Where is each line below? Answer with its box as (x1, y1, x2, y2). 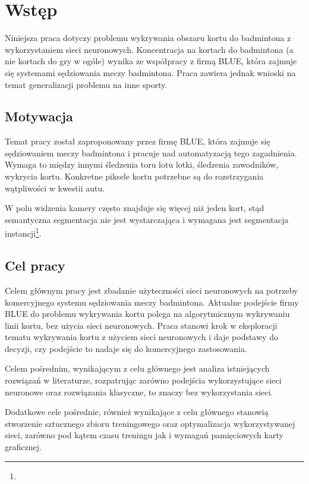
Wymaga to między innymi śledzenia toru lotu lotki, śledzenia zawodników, (5, 158, 279, 171)
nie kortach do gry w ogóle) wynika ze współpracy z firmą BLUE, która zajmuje (5, 55, 297, 67)
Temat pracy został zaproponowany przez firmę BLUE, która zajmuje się (5, 135, 270, 147)
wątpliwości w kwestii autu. (5, 181, 105, 194)
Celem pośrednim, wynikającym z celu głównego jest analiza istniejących (5, 362, 270, 375)
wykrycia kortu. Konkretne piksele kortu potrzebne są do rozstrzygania (5, 170, 264, 183)
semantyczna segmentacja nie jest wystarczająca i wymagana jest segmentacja (5, 213, 289, 225)
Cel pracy (5, 256, 65, 275)
